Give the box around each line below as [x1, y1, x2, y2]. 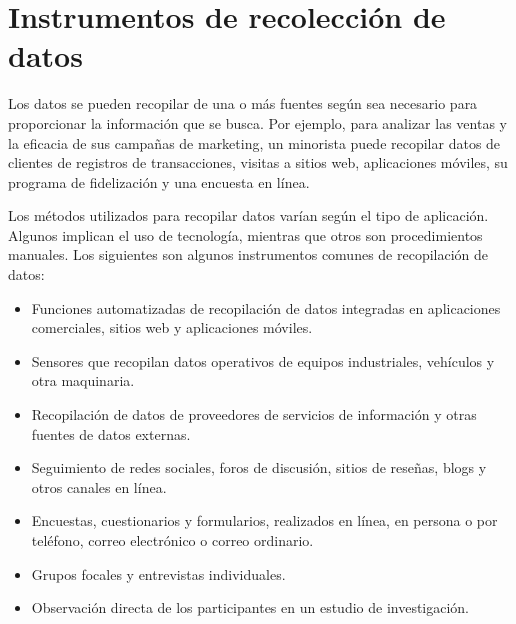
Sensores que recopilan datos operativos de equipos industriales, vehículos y [31, 350, 495, 371]
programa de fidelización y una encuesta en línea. [8, 171, 310, 192]
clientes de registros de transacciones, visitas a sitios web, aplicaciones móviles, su [8, 152, 508, 173]
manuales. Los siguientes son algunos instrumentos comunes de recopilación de [8, 244, 489, 265]
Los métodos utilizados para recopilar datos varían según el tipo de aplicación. [8, 205, 489, 226]
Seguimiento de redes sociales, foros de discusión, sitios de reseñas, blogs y [31, 457, 487, 478]
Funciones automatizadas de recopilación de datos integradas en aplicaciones [31, 297, 501, 318]
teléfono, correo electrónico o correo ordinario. [31, 530, 314, 550]
